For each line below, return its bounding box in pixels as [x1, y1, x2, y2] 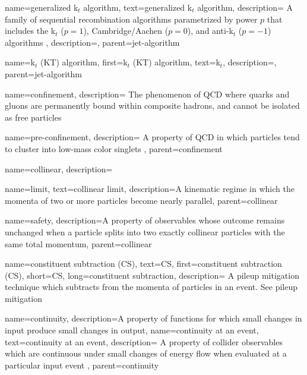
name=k [5, 56, 35, 68]
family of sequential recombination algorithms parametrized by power [5, 12, 258, 25]
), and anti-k [187, 24, 233, 37]
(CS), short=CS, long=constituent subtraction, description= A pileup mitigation [5, 269, 299, 281]
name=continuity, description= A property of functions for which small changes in [5, 312, 302, 324]
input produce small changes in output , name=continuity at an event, [5, 324, 259, 336]
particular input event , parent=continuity [5, 358, 159, 371]
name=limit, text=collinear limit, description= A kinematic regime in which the [5, 182, 295, 195]
